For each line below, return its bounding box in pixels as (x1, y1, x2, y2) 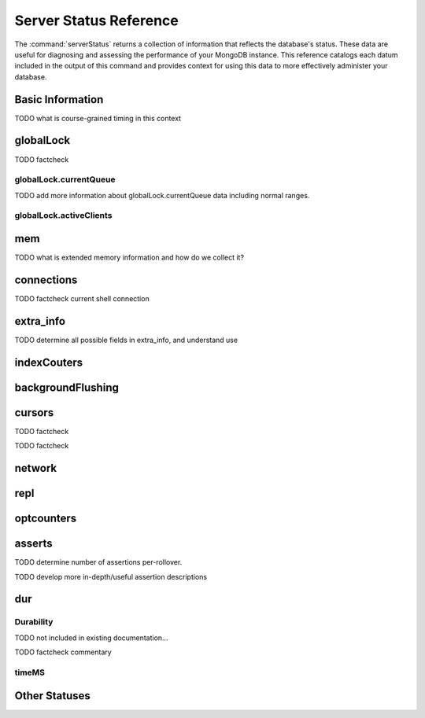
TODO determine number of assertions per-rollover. (14, 558, 183, 567)
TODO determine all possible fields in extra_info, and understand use (14, 335, 238, 344)
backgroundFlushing (14, 381, 120, 394)
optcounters (14, 512, 77, 525)
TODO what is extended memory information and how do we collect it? (14, 252, 244, 263)
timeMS (14, 667, 46, 678)
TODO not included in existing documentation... (14, 633, 168, 643)
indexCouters (14, 355, 83, 369)
